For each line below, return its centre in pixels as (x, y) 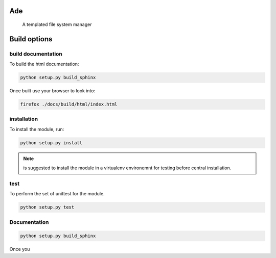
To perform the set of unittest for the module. (57, 194)
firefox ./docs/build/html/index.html (69, 104)
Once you (20, 249)
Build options (31, 39)
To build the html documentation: (44, 64)
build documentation (36, 54)
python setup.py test (47, 207)
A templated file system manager (57, 24)
